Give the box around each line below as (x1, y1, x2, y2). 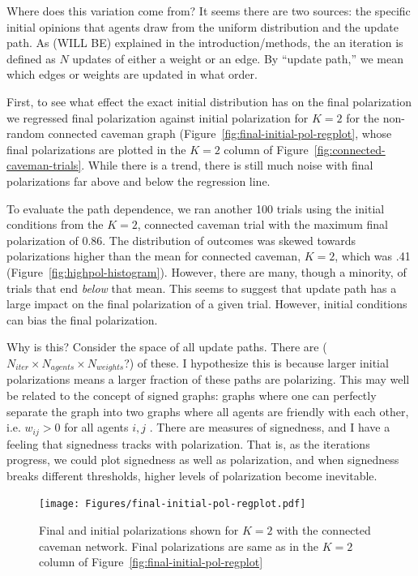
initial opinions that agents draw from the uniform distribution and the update (6, 18, 399, 35)
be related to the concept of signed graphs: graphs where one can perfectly (6, 386, 377, 403)
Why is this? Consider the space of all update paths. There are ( (6, 338, 327, 355)
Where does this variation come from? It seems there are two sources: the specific (6, 2, 411, 19)
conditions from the (6, 216, 104, 233)
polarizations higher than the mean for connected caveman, (6, 247, 301, 264)
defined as (6, 49, 56, 67)
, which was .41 (335, 247, 411, 264)
